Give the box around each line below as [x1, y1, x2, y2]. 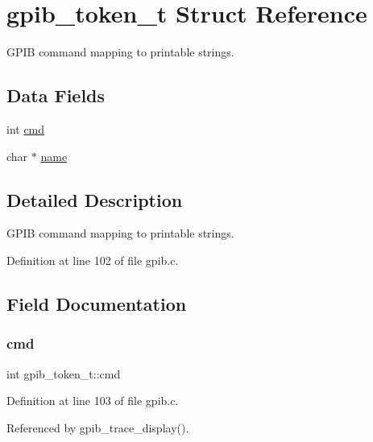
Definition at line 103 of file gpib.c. [6, 392, 179, 409]
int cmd [6, 120, 45, 137]
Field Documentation [6, 291, 187, 316]
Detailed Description [6, 187, 183, 212]
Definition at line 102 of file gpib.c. [6, 251, 179, 268]
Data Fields [6, 83, 106, 108]
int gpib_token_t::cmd [6, 365, 121, 382]
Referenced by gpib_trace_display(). [6, 419, 189, 436]
